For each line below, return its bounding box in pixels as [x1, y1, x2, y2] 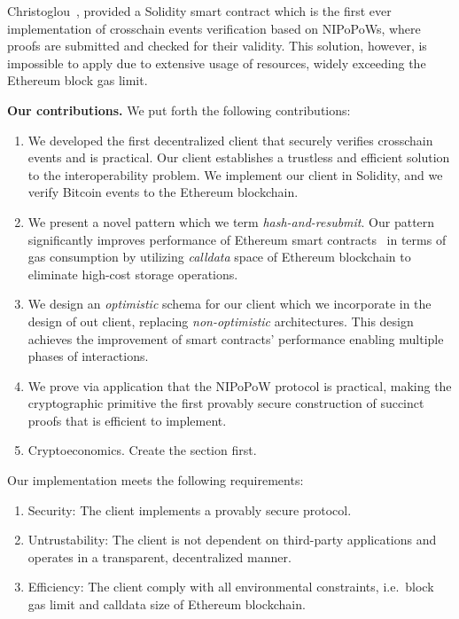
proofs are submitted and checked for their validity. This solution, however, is [7, 36, 427, 55]
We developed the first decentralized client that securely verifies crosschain [27, 130, 433, 149]
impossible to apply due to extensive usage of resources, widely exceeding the [7, 53, 426, 72]
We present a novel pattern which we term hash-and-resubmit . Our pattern [27, 212, 435, 231]
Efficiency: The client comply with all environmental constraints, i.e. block [27, 577, 434, 596]
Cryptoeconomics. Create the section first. [27, 441, 257, 459]
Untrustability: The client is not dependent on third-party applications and [27, 530, 437, 549]
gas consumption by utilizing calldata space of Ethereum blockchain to [27, 247, 411, 266]
